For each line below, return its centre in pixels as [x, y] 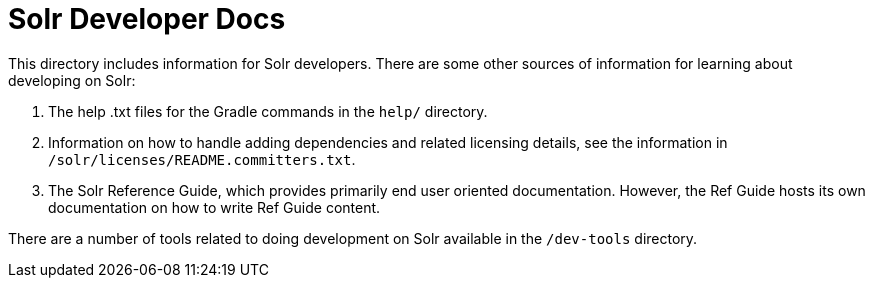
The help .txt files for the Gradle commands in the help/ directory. [268, 111]
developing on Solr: [72, 80]
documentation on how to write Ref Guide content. [214, 207]
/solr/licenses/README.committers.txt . [202, 159]
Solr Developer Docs [147, 19]
